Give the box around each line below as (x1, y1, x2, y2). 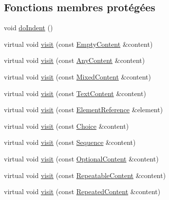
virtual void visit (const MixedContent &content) (4, 71, 151, 81)
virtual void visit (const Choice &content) (4, 120, 129, 131)
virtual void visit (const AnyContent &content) (4, 55, 145, 65)
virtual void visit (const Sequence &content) (4, 137, 136, 147)
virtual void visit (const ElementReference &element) (4, 104, 163, 115)
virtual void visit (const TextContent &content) (4, 88, 146, 98)
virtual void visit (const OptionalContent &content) (4, 153, 159, 163)
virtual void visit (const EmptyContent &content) (4, 39, 153, 49)
